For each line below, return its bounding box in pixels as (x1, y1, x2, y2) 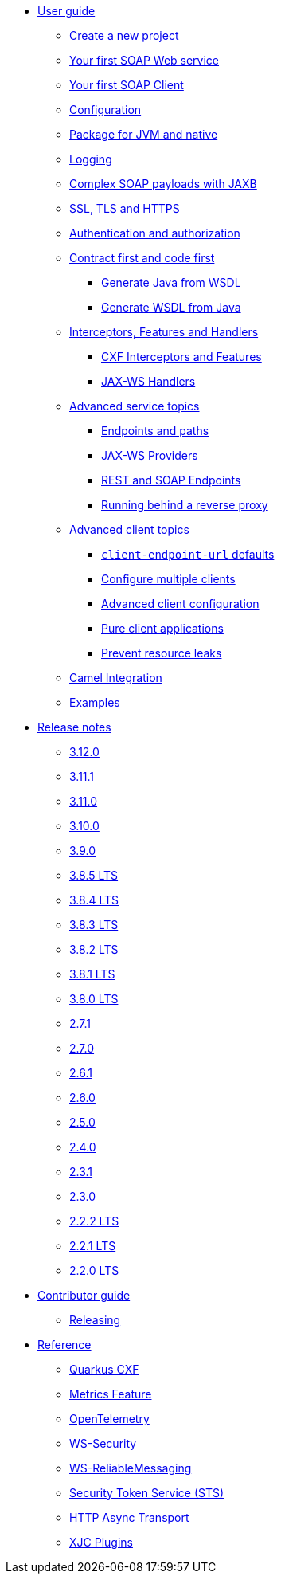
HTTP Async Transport (69, 1511, 189, 1524)
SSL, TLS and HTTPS (69, 202, 180, 215)
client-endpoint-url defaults (101, 547, 275, 561)
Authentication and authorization (69, 226, 240, 240)
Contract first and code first (69, 251, 215, 265)
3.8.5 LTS (69, 868, 119, 882)
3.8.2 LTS (69, 943, 119, 956)
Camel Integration (69, 671, 162, 684)
